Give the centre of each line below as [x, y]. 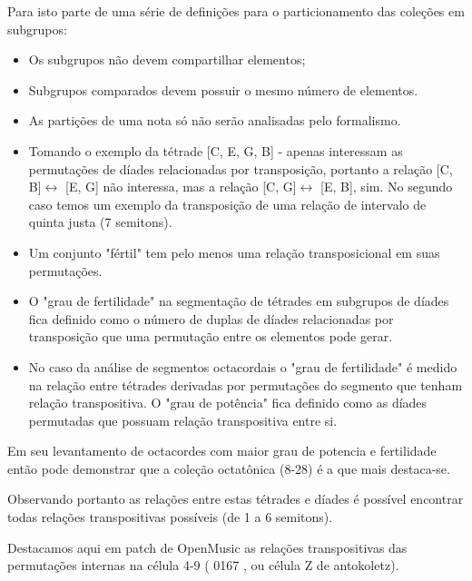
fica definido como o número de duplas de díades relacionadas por [211, 318]
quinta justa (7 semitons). [100, 222]
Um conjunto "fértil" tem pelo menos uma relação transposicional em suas [234, 252]
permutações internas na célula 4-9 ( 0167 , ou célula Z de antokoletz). [203, 565]
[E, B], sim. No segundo [387, 187]
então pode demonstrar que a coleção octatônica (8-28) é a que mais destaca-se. [229, 468]
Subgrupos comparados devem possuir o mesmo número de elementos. [223, 89]
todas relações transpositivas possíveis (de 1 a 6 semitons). [170, 517]
